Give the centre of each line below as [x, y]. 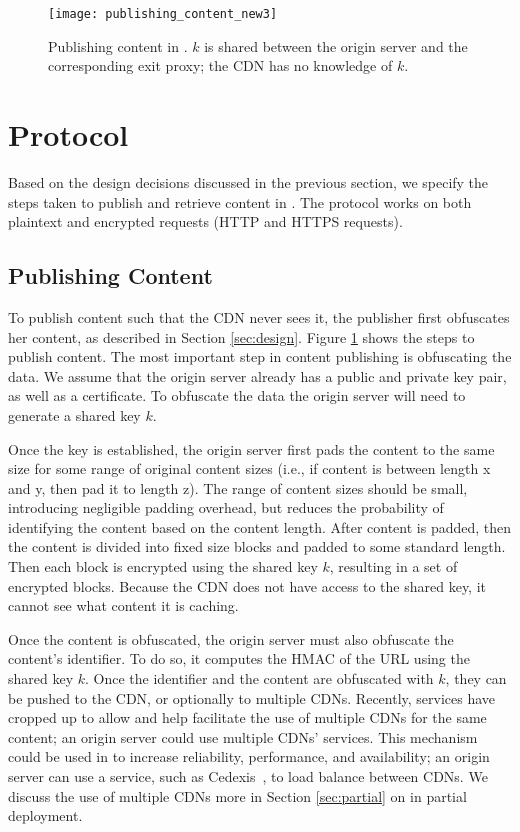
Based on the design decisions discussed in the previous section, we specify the [248, 181]
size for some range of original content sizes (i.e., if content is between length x [249, 468]
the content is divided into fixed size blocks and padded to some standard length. [257, 546]
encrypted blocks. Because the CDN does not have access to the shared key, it [247, 585]
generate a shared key [74, 414]
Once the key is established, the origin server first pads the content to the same [251, 448]
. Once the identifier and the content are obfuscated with [259, 678]
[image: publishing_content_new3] [163, 14]
